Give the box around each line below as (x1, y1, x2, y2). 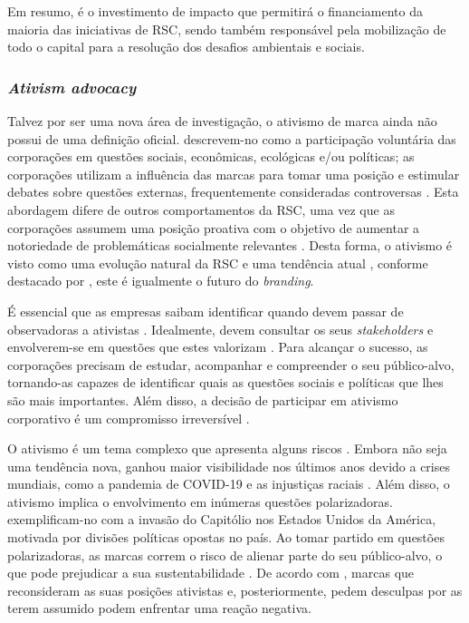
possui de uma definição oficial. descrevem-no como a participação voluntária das (7, 129, 456, 148)
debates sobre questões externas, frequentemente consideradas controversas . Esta (7, 182, 459, 201)
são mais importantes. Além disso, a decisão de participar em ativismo (7, 390, 398, 409)
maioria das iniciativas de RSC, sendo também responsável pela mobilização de (7, 19, 446, 38)
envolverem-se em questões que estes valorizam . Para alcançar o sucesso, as (7, 337, 428, 356)
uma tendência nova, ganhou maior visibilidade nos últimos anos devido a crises (7, 456, 450, 475)
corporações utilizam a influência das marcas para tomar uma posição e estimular (7, 164, 460, 183)
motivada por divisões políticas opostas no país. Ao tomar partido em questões (7, 528, 445, 547)
